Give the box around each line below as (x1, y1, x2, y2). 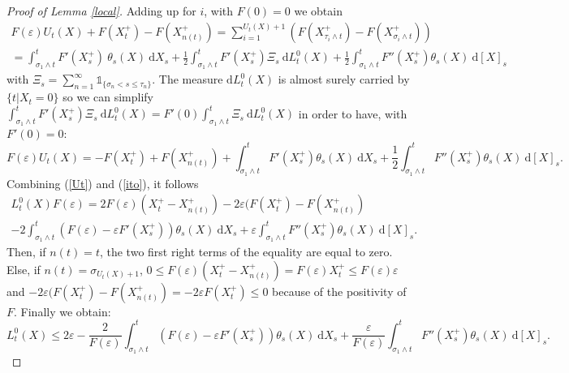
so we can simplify (63, 88, 153, 105)
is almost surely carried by (278, 71, 410, 88)
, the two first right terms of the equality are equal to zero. (99, 243, 393, 260)
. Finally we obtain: (14, 302, 111, 319)
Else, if (6, 260, 41, 277)
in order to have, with (298, 105, 407, 122)
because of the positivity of (272, 282, 407, 299)
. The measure (152, 71, 223, 88)
